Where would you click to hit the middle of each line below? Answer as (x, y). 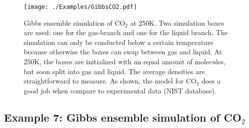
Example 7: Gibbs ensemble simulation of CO (123, 117)
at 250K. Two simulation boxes (177, 22)
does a (211, 81)
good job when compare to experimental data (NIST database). (120, 90)
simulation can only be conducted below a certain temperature (119, 42)
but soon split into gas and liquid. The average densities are (114, 71)
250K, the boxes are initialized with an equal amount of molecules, (125, 62)
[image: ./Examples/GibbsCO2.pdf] (81, 7)
